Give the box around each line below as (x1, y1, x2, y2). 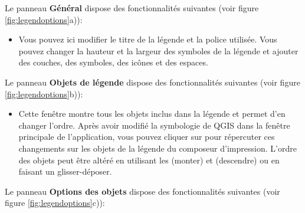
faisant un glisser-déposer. (18, 165, 112, 178)
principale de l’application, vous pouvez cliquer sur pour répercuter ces (18, 130, 275, 143)
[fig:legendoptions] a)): (5, 13, 83, 25)
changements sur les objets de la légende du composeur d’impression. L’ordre (18, 142, 297, 154)
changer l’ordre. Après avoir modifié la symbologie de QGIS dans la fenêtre (18, 119, 290, 131)
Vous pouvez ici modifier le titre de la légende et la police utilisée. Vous (18, 33, 277, 45)
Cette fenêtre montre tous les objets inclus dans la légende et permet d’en (18, 107, 286, 120)
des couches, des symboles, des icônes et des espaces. (18, 56, 208, 68)
